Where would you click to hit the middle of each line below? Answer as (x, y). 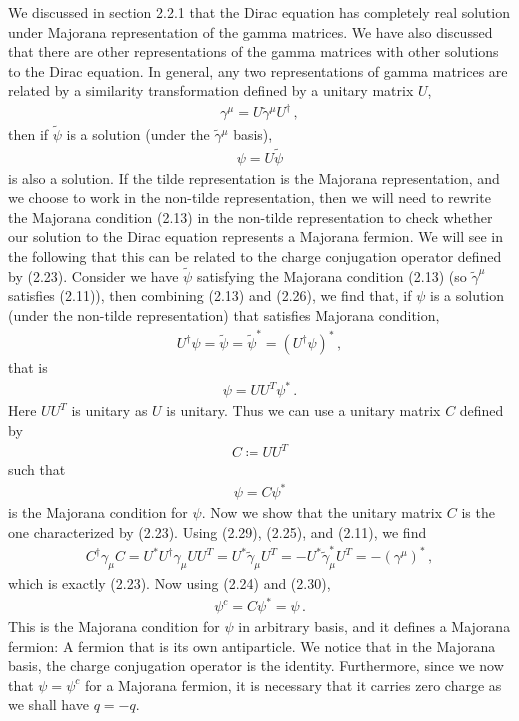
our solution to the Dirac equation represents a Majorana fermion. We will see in (256, 236)
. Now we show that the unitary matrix (322, 512)
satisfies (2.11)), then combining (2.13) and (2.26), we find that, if (210, 295)
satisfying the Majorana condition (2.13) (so (331, 275)
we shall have (48, 704)
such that (37, 469)
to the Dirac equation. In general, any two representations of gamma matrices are (258, 70)
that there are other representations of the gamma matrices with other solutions (253, 51)
